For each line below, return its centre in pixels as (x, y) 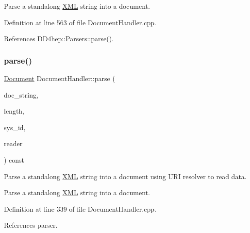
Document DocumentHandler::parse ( (59, 78)
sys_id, (15, 127)
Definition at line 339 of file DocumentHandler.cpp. (80, 208)
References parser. (31, 225)
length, (14, 111)
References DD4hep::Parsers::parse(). (59, 39)
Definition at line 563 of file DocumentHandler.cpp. (80, 22)
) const (14, 159)
